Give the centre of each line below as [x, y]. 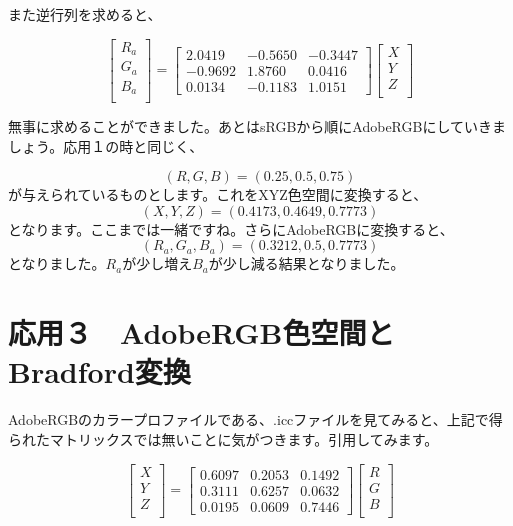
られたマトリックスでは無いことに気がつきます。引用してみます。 [223, 438]
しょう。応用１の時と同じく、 [106, 145]
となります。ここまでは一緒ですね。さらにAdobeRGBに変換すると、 [231, 228]
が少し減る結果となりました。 [306, 263]
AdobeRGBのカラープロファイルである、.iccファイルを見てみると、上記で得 [255, 419]
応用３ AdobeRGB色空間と [201, 332]
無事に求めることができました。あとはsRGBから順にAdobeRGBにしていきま [257, 126]
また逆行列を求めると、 [85, 14]
